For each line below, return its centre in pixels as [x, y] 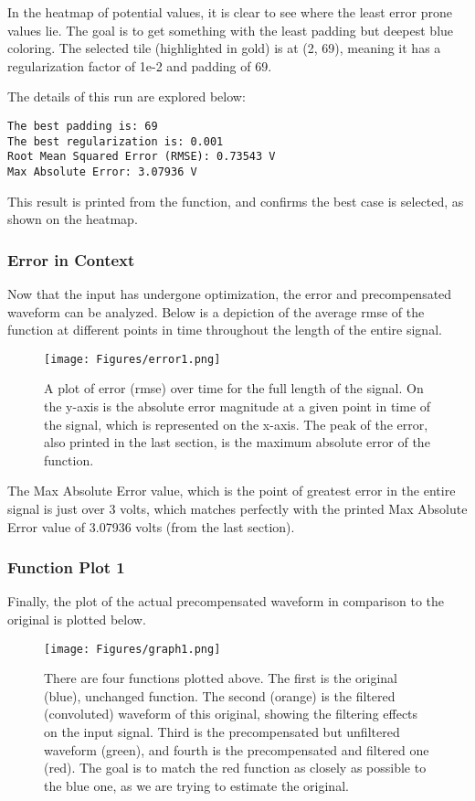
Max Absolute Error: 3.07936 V [102, 171]
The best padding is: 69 [83, 126]
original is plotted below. [77, 619]
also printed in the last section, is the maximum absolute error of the [237, 442]
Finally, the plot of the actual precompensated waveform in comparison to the [226, 601]
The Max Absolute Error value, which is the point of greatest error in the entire [232, 491]
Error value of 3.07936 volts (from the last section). [151, 526]
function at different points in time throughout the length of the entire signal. [225, 330]
